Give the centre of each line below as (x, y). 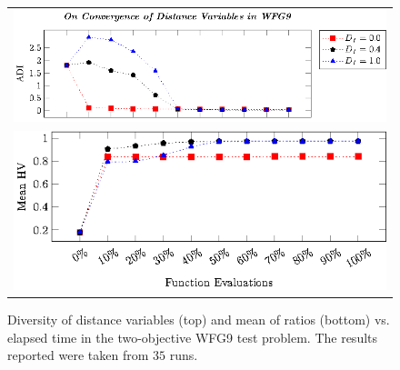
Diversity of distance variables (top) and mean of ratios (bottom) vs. (199, 320)
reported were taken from (78, 355)
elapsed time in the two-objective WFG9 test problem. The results (193, 337)
